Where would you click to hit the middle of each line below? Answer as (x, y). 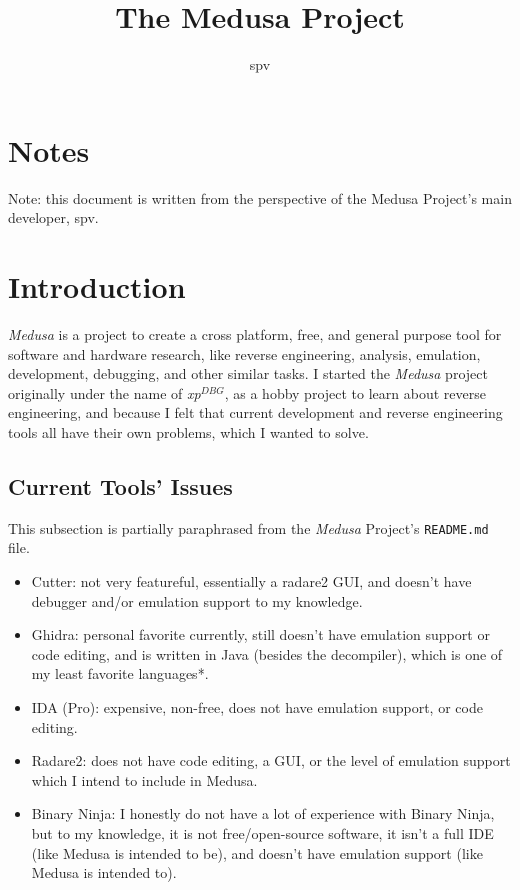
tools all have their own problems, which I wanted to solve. (188, 431)
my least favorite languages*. (120, 673)
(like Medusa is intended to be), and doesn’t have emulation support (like (257, 852)
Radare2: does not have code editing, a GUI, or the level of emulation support (271, 760)
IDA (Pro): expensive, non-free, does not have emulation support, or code (257, 706)
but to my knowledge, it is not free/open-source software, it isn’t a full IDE (262, 832)
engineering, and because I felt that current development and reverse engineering (255, 412)
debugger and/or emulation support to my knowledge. (197, 600)
